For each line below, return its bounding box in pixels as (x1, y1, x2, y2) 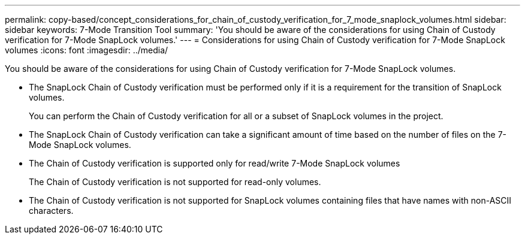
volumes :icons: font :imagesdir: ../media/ (5, 45, 168, 55)
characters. (29, 205, 74, 216)
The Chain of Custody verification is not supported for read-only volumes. (29, 177, 321, 187)
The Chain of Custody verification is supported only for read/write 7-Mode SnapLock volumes (29, 158, 400, 168)
